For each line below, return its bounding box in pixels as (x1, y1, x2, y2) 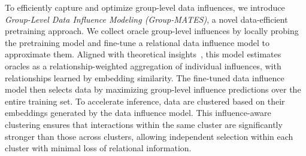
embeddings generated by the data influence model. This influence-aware (5, 106, 271, 119)
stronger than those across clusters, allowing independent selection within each (5, 130, 293, 142)
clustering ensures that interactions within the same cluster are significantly (5, 118, 283, 130)
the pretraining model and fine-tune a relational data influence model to (5, 36, 269, 48)
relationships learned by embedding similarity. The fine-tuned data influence (5, 71, 284, 84)
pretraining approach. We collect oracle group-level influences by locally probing (5, 25, 299, 37)
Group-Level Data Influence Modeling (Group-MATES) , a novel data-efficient (5, 13, 288, 25)
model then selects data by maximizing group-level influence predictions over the (5, 83, 301, 96)
